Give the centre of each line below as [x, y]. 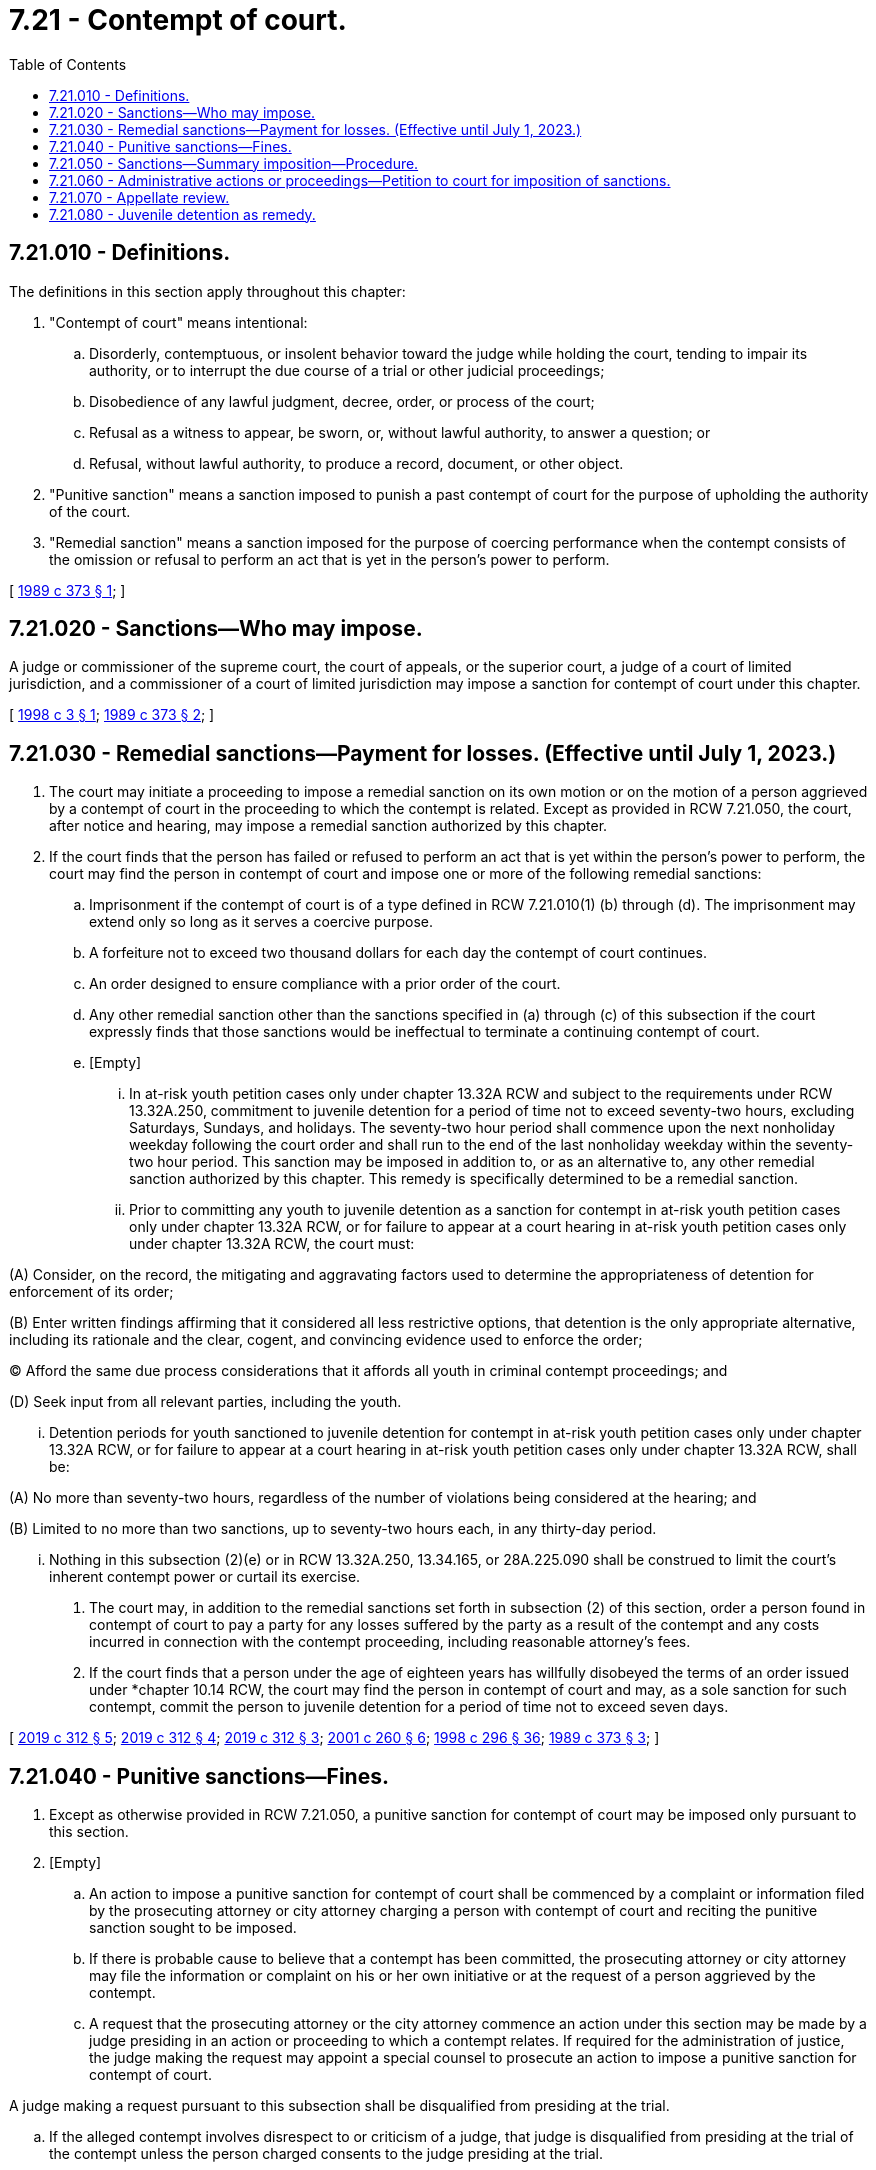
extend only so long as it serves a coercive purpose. [261, 922]
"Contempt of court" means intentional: [178, 322]
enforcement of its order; [91, 1292]
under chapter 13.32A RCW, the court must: [272, 1244]
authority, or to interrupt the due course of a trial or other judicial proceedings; [347, 370]
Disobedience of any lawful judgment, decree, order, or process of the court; [342, 401]
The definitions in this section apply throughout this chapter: [207, 291]
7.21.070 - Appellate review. [139, 197]
